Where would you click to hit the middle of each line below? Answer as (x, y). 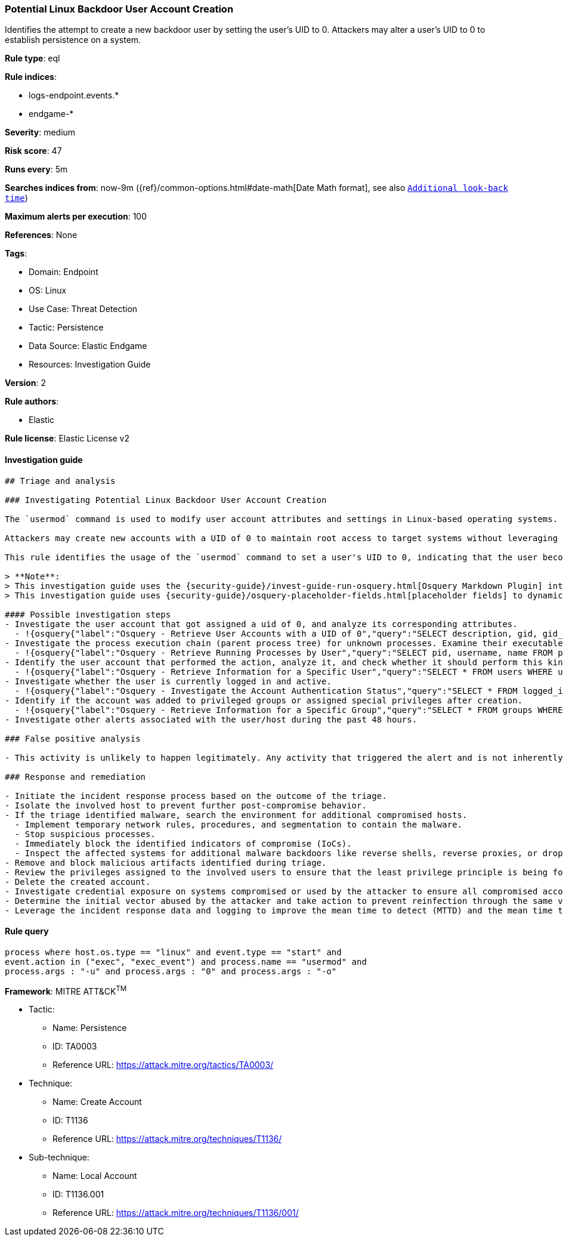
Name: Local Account (95, 1176)
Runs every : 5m (36, 169)
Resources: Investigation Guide (90, 365)
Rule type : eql (33, 58)
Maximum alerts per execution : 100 (76, 217)
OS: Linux (48, 291)
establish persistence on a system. (73, 40)
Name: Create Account (97, 1102)
